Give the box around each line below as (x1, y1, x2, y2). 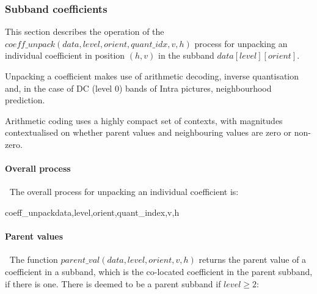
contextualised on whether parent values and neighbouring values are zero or (5, 126, 292, 139)
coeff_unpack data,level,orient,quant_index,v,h (5, 205, 180, 218)
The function (9, 253, 58, 266)
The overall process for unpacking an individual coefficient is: (9, 185, 239, 198)
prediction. (5, 94, 45, 106)
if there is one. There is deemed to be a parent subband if (5, 277, 221, 290)
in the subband (158, 49, 214, 62)
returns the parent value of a (199, 253, 307, 266)
